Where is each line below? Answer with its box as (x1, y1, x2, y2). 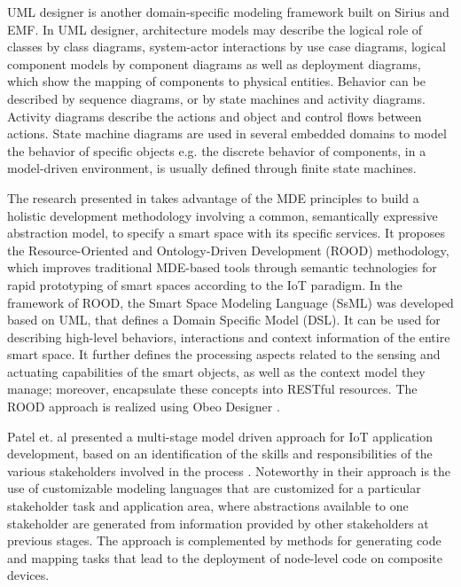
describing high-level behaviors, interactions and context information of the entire (7, 327, 450, 346)
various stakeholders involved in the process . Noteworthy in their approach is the (7, 461, 451, 480)
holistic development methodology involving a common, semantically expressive (7, 206, 438, 224)
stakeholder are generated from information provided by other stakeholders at (7, 513, 429, 532)
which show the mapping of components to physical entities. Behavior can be (7, 72, 426, 90)
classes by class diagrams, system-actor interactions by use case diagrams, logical (7, 37, 446, 56)
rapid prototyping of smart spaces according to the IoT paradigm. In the (7, 275, 402, 293)
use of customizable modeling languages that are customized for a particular (7, 479, 421, 497)
